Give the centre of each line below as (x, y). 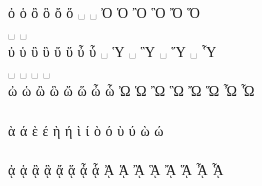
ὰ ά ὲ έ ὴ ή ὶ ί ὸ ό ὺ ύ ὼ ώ (86, 129)
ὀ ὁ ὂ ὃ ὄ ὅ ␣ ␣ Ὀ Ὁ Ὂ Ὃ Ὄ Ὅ (104, 12)
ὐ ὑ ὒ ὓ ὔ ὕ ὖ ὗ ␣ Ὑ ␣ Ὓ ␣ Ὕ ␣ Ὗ (112, 51)
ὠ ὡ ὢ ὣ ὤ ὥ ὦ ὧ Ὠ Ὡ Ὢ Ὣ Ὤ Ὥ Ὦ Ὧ (131, 90)
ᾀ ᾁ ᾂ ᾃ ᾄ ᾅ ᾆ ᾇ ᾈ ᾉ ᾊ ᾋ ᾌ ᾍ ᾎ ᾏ (116, 168)
